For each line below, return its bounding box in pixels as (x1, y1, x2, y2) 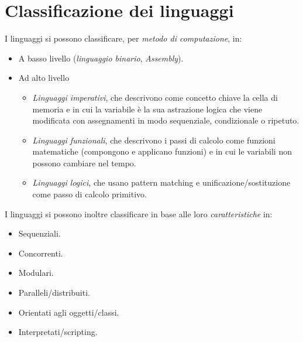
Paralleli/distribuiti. (18, 286, 90, 299)
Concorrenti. (18, 247, 63, 259)
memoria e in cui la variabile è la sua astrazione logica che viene (32, 102, 263, 115)
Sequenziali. (18, 227, 61, 240)
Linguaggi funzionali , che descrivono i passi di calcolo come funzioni (32, 134, 276, 146)
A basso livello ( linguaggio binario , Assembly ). (18, 52, 184, 64)
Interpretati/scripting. (18, 326, 98, 338)
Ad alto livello (18, 71, 70, 84)
